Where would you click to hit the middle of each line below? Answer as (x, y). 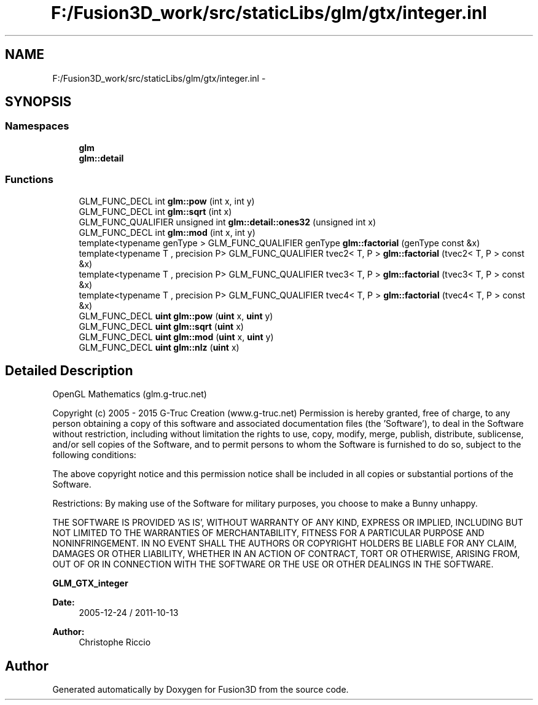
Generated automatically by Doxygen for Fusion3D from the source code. (201, 690)
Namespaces (37, 126)
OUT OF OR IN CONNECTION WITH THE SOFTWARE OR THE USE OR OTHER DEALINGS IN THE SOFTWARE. (273, 564)
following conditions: (94, 455)
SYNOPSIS (38, 102)
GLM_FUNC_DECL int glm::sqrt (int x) (155, 211)
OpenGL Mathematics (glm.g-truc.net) (130, 394)
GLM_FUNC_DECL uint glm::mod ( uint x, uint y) (176, 337)
